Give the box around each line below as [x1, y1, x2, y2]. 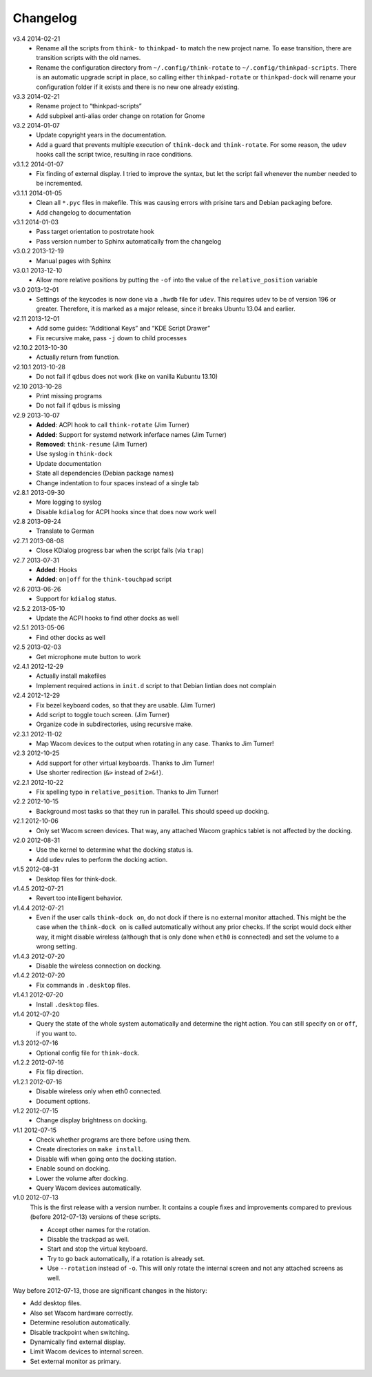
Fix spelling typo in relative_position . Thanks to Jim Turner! [36, 788, 219, 797]
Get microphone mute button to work [36, 652, 141, 661]
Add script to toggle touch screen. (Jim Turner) [36, 710, 170, 719]
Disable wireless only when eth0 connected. [36, 1087, 162, 1095]
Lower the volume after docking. [36, 1174, 128, 1182]
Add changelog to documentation [36, 208, 132, 217]
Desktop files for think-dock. [36, 875, 117, 883]
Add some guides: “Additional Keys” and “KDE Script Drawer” [36, 324, 210, 333]
